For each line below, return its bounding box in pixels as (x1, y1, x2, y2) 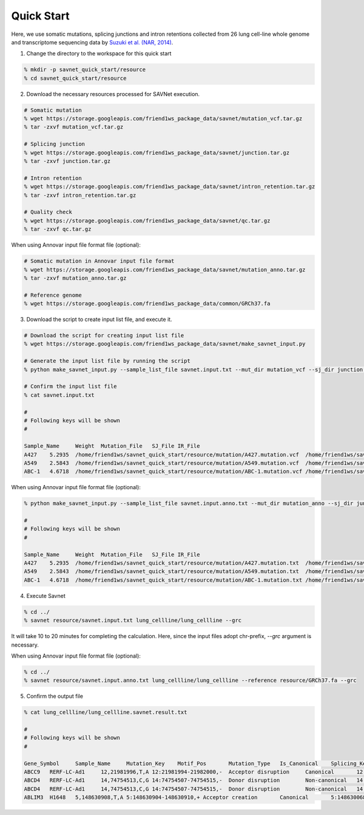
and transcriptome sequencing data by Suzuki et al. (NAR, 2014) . (11, 38, 174, 46)
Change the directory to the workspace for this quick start (26, 50, 172, 57)
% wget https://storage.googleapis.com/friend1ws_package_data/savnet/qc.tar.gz (24, 217, 271, 224)
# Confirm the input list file (24, 383, 118, 390)
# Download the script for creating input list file (24, 332, 184, 339)
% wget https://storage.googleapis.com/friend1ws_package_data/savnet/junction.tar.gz (24, 149, 290, 156)
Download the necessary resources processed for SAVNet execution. (26, 90, 200, 97)
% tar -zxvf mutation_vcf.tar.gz (24, 123, 124, 131)
